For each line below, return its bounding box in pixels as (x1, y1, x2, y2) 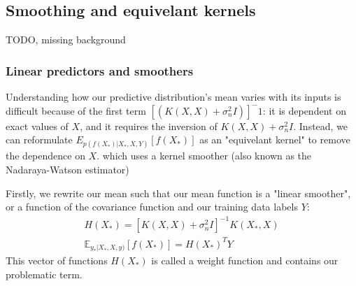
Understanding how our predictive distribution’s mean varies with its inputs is (6, 90, 341, 104)
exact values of (6, 118, 69, 133)
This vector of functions (6, 253, 108, 268)
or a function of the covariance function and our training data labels (6, 199, 298, 214)
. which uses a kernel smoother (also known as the (97, 148, 312, 163)
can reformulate (6, 132, 73, 147)
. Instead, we (293, 118, 348, 133)
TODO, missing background (6, 32, 126, 47)
